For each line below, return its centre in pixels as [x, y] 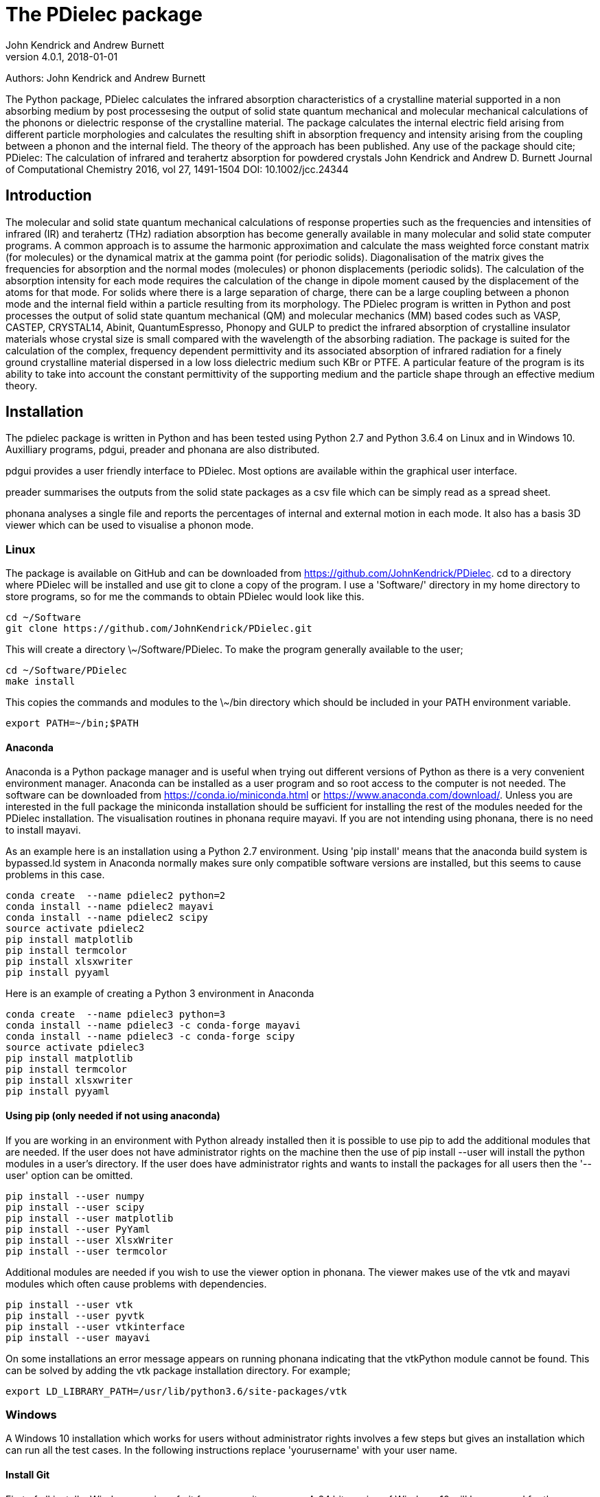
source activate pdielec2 [75, 929]
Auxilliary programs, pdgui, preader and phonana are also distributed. [163, 450]
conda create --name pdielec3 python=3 [116, 1015]
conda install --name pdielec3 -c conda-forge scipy [150, 1037]
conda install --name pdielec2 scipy [107, 918]
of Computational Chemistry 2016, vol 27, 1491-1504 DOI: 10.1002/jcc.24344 [177, 169]
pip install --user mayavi [78, 1337]
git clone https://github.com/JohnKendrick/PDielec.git [159, 629]
